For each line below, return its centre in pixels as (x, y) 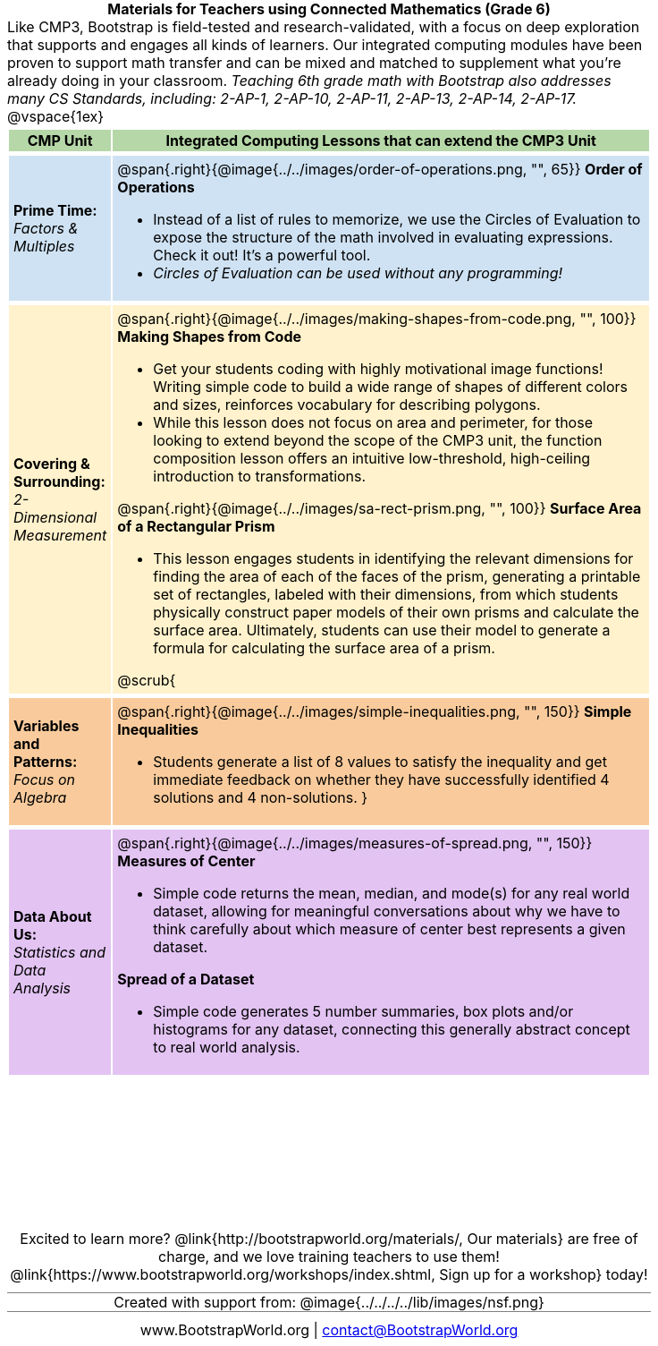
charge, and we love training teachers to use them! (329, 1257)
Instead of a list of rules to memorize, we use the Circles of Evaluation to (397, 219)
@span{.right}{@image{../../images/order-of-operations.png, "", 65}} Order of (380, 169)
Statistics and (60, 952)
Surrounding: (59, 481)
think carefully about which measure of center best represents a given (389, 929)
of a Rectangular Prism (196, 526)
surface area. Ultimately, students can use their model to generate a (382, 630)
